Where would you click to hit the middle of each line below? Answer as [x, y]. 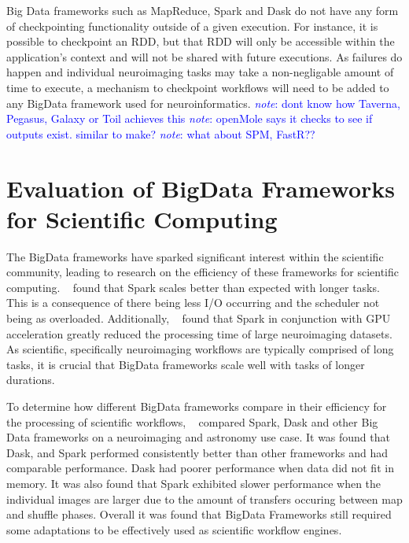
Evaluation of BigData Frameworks [201, 188]
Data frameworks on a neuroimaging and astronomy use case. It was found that [198, 437]
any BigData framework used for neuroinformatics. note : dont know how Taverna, [203, 103]
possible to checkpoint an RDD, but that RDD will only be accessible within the [201, 41]
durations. [31, 380]
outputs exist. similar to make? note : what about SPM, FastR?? [161, 133]
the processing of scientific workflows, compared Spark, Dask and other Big [192, 421]
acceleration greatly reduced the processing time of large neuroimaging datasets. [199, 333]
